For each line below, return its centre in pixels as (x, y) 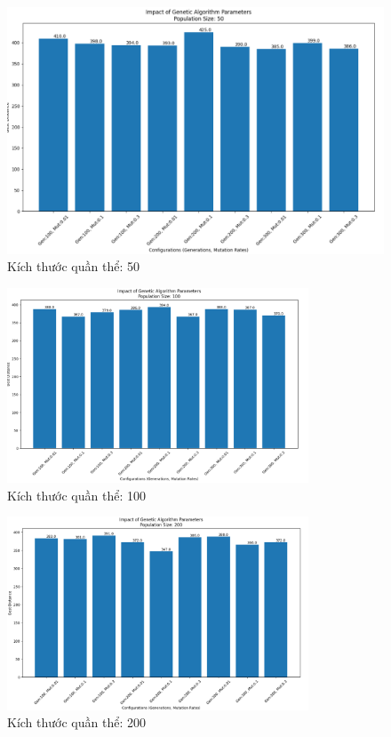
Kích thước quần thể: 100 (76, 495)
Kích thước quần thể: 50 (73, 266)
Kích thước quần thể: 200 (76, 722)
